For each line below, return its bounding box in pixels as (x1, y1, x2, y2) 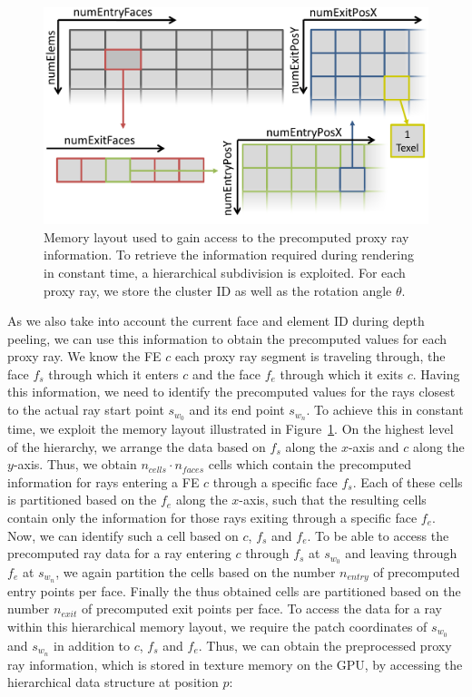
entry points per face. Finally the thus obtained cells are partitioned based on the (7, 581, 461, 600)
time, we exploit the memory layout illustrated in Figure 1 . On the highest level (7, 418, 454, 437)
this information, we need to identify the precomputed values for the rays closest (7, 382, 456, 401)
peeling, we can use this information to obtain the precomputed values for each (7, 329, 447, 348)
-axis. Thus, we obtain (13, 455, 137, 474)
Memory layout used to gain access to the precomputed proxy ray (44, 227, 409, 246)
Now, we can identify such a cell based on (7, 525, 239, 545)
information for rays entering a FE (7, 472, 200, 491)
